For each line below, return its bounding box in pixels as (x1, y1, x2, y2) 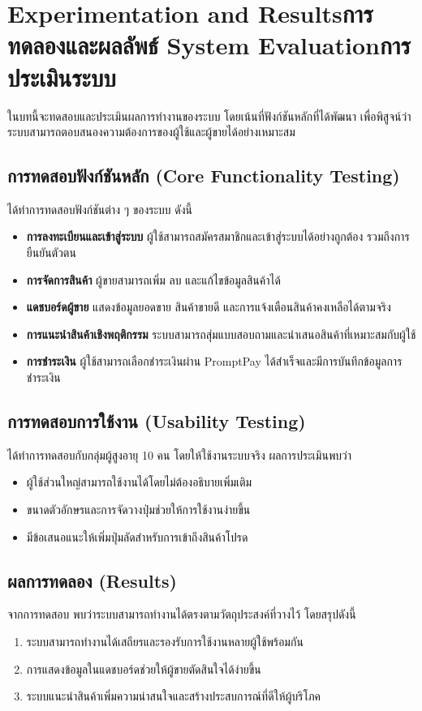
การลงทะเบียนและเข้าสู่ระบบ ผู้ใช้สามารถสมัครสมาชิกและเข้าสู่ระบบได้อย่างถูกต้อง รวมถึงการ (26, 228, 410, 245)
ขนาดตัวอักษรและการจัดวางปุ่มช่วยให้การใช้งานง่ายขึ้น (26, 501, 251, 518)
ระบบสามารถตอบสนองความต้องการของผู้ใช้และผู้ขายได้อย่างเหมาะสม (7, 123, 295, 140)
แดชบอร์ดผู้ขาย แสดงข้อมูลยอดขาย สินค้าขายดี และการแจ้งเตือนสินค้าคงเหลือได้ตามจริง (26, 298, 391, 315)
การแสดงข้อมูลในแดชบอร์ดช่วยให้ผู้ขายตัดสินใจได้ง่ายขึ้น (26, 660, 261, 677)
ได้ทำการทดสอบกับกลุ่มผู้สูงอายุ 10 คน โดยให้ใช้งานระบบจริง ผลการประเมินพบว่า (7, 446, 352, 463)
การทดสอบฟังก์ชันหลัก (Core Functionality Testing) (7, 163, 400, 188)
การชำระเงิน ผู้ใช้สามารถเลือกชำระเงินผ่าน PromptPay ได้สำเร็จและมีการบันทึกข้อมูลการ (26, 353, 403, 370)
